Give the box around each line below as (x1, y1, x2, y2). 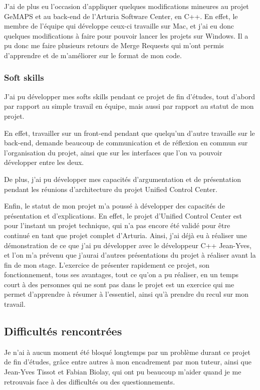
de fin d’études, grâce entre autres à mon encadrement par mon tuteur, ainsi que (4, 356, 251, 367)
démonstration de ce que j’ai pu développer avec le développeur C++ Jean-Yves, (4, 240, 251, 250)
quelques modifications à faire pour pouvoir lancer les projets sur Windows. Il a (4, 30, 248, 41)
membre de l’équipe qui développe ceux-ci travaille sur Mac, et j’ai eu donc (4, 21, 234, 31)
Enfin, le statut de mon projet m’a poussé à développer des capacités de (4, 201, 225, 211)
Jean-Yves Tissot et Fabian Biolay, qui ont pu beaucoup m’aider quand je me (4, 366, 241, 377)
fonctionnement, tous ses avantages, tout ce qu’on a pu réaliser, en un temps (4, 269, 238, 280)
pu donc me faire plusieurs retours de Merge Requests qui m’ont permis (4, 40, 224, 51)
